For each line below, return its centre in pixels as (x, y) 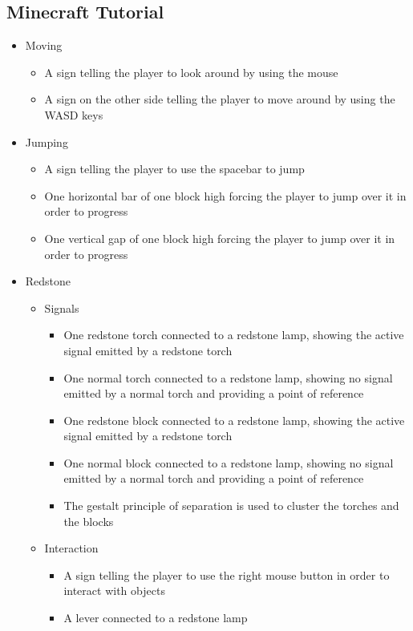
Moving (44, 45)
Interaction (71, 548)
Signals (62, 307)
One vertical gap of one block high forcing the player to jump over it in (220, 238)
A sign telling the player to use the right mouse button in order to (227, 574)
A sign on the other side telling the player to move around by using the (220, 99)
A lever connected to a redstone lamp (156, 618)
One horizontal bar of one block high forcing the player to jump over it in (225, 195)
